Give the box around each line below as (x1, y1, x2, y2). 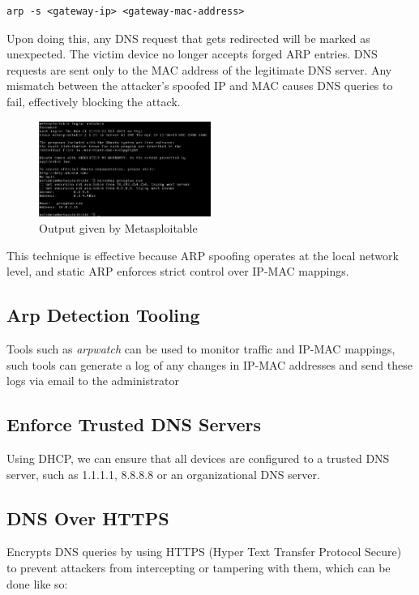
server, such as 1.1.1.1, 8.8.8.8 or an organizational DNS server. (6, 465, 320, 482)
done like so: (6, 575, 68, 592)
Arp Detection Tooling (6, 302, 200, 327)
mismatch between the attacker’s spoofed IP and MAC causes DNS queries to (6, 77, 393, 94)
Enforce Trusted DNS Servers (6, 412, 262, 437)
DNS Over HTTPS (6, 505, 169, 530)
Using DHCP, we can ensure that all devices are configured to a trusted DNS (6, 450, 390, 466)
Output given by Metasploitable (39, 220, 198, 237)
